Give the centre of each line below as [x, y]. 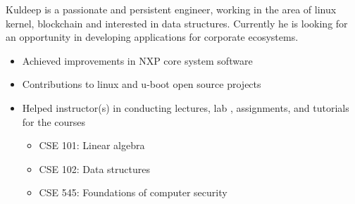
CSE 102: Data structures [94, 168]
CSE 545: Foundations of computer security [133, 192]
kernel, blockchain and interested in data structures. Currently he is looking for [177, 23]
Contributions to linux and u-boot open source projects [142, 84]
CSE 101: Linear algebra [92, 145]
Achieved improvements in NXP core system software [137, 60]
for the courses [54, 121]
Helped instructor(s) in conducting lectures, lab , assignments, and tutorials [186, 107]
